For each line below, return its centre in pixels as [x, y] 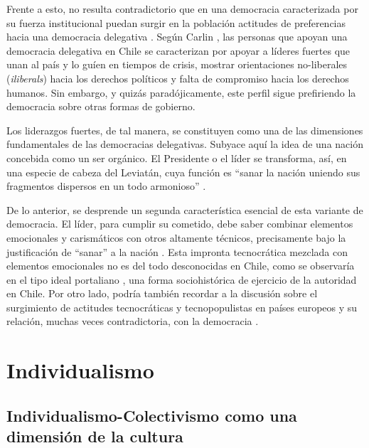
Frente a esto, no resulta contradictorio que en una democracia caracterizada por [182, 9]
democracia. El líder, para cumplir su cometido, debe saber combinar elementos [180, 224]
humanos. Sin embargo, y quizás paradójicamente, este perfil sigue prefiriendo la [181, 92]
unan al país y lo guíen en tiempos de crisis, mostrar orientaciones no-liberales [177, 64]
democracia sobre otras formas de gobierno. [101, 106]
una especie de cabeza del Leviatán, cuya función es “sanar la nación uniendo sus [183, 172]
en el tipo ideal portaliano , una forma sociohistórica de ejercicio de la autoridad [182, 279]
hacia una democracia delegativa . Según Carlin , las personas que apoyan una [177, 37]
